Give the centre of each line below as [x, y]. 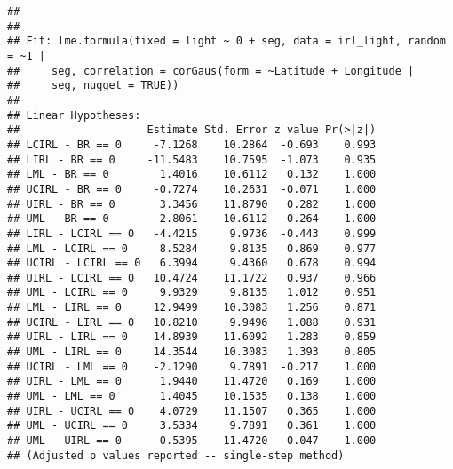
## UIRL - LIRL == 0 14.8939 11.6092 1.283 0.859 [192, 337]
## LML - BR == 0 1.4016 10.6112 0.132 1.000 [192, 175]
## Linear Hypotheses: [74, 115]
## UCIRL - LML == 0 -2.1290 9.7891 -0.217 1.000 [192, 366]
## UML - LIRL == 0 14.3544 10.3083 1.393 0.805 [192, 352]
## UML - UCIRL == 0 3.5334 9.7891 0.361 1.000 [192, 426]
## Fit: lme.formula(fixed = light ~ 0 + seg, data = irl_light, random [226, 41]
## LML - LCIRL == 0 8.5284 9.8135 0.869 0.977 [192, 248]
